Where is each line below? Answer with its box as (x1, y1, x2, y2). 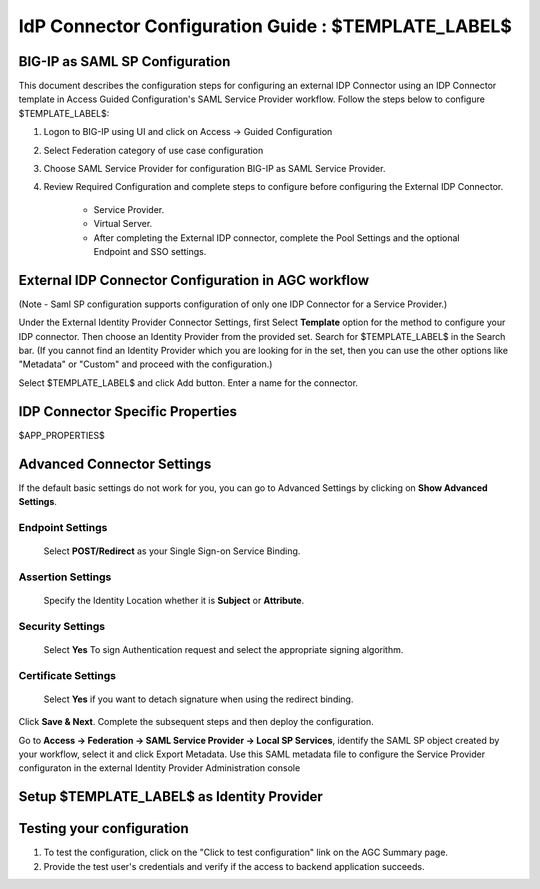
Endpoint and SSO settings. (93, 245, 207, 257)
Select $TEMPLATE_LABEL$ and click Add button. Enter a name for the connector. (18, 376, 359, 389)
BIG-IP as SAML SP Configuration (18, 53, 231, 70)
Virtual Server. (93, 218, 153, 230)
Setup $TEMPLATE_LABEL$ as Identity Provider (18, 788, 324, 805)
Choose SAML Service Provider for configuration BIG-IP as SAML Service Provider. (43, 163, 386, 175)
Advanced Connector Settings (18, 455, 212, 472)
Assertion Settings (18, 570, 112, 584)
